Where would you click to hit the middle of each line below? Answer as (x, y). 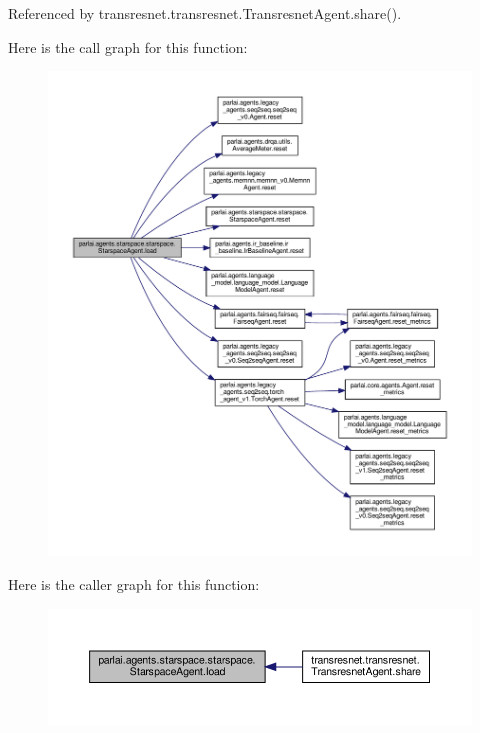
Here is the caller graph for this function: (134, 583)
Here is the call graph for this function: (128, 46)
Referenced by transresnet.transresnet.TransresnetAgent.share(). (205, 13)
